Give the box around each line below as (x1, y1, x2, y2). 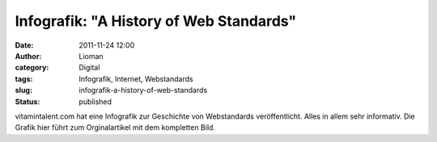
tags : (15, 73, 33, 84)
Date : (15, 40, 34, 50)
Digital (78, 63, 100, 73)
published (78, 97, 112, 106)
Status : (15, 97, 40, 106)
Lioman (78, 51, 104, 61)
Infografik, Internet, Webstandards (78, 73, 193, 84)
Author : (15, 51, 42, 61)
